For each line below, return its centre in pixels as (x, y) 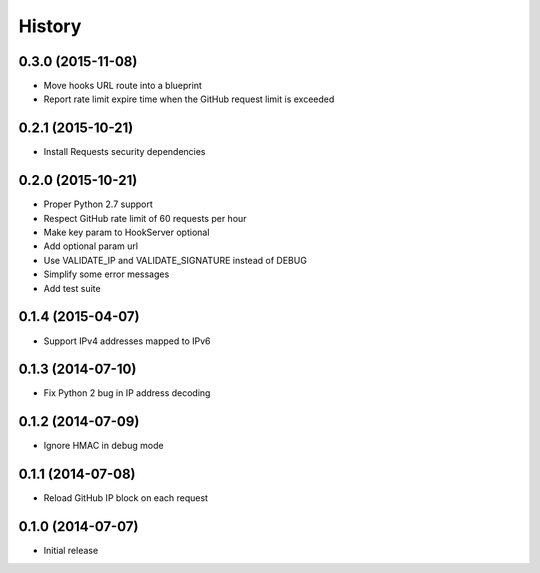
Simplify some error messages (106, 274)
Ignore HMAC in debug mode (103, 446)
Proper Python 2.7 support (98, 204)
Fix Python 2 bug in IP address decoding (127, 393)
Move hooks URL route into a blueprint (122, 86)
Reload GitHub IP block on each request (126, 498)
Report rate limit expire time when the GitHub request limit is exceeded (189, 99)
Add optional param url (91, 246)
